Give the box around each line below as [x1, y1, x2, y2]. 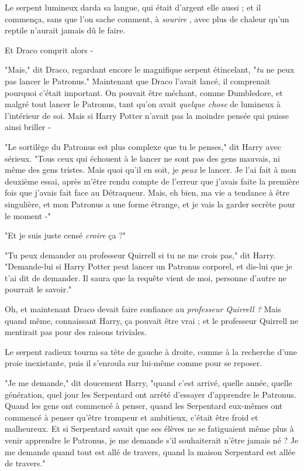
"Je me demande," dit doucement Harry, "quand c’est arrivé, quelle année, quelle [5, 377, 292, 389]
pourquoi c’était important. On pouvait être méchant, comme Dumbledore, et [5, 86, 283, 98]
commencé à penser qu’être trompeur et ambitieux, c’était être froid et [5, 411, 258, 423]
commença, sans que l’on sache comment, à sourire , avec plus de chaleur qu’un [5, 12, 289, 25]
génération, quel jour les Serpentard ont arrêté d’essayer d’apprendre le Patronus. [5, 388, 296, 400]
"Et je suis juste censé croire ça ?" [5, 229, 126, 241]
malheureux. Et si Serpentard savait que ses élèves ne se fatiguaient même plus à [5, 422, 294, 435]
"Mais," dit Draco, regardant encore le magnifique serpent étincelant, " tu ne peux [5, 63, 295, 76]
